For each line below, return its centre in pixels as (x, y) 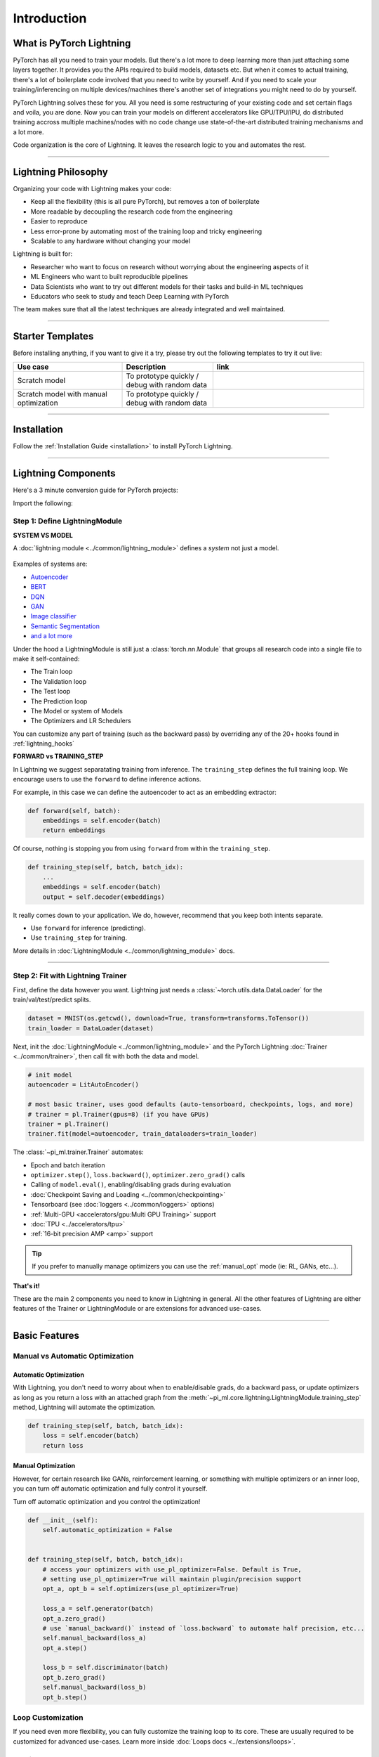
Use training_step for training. (79, 938)
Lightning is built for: (43, 254)
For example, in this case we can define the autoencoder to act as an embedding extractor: (145, 792)
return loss (63, 1445)
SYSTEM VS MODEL (43, 535)
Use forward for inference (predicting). (88, 928)
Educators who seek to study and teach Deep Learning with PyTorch (130, 296)
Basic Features (46, 1336)
